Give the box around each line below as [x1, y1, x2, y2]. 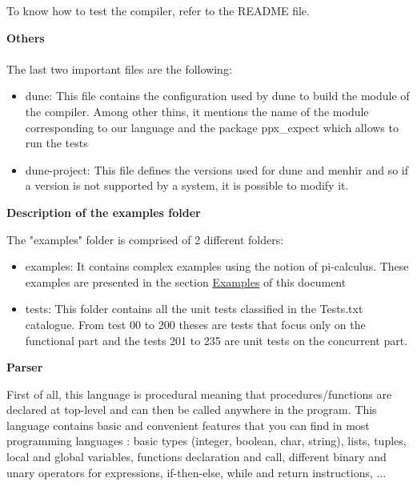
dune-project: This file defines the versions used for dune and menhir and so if [25, 161, 408, 178]
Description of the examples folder [6, 203, 201, 220]
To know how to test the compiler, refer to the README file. [6, 2, 310, 18]
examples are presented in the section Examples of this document [25, 273, 347, 290]
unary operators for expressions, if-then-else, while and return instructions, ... [6, 464, 387, 480]
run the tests [25, 135, 88, 151]
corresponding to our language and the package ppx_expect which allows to [25, 118, 399, 135]
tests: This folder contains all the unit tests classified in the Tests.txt [25, 300, 363, 317]
